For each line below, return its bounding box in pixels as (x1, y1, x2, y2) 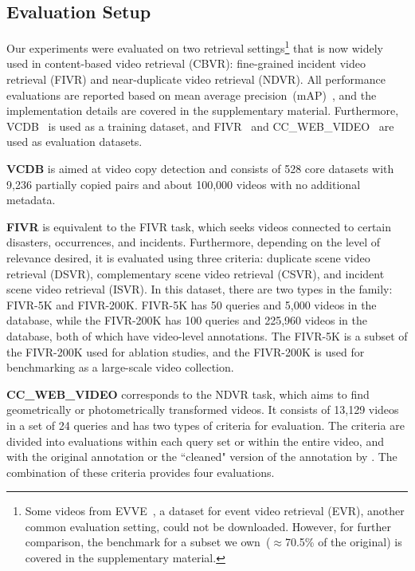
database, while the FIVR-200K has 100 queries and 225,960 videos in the (6, 312, 367, 329)
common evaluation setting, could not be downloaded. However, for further (25, 518, 391, 534)
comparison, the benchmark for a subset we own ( (25, 534, 271, 550)
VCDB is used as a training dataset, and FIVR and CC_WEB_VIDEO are (6, 117, 394, 134)
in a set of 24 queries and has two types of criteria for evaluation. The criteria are (6, 416, 405, 433)
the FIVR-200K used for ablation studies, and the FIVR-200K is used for (6, 343, 365, 360)
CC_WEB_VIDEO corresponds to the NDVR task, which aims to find (6, 385, 370, 402)
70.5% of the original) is (284, 534, 402, 550)
